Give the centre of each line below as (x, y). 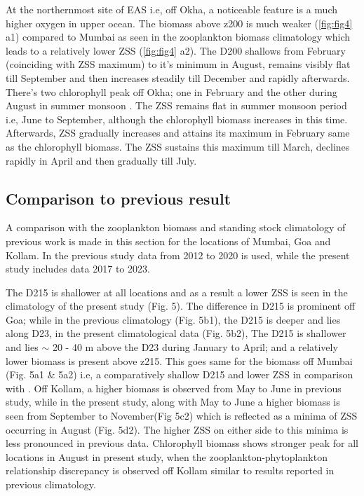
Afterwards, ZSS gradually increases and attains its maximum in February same (178, 133)
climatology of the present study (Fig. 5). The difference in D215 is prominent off (181, 306)
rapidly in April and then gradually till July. (101, 160)
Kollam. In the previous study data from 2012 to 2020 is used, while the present (178, 255)
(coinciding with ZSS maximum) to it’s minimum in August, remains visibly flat (178, 64)
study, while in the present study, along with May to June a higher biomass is (173, 402)
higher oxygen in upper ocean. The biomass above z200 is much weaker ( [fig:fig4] (179, 23)
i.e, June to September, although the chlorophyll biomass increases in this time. (177, 119)
